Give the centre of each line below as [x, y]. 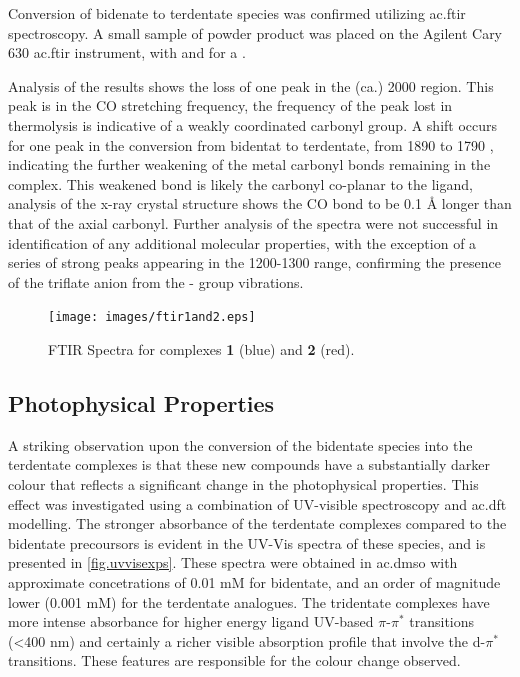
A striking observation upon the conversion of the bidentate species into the [240, 444]
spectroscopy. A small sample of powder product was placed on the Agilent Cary [255, 32]
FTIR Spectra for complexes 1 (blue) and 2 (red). [201, 348]
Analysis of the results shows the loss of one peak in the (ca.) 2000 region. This [251, 85]
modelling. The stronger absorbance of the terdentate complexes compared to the [257, 523]
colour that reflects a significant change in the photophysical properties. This [243, 483]
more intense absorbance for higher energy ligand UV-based [191, 621]
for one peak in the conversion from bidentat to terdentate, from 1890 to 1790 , [251, 144]
